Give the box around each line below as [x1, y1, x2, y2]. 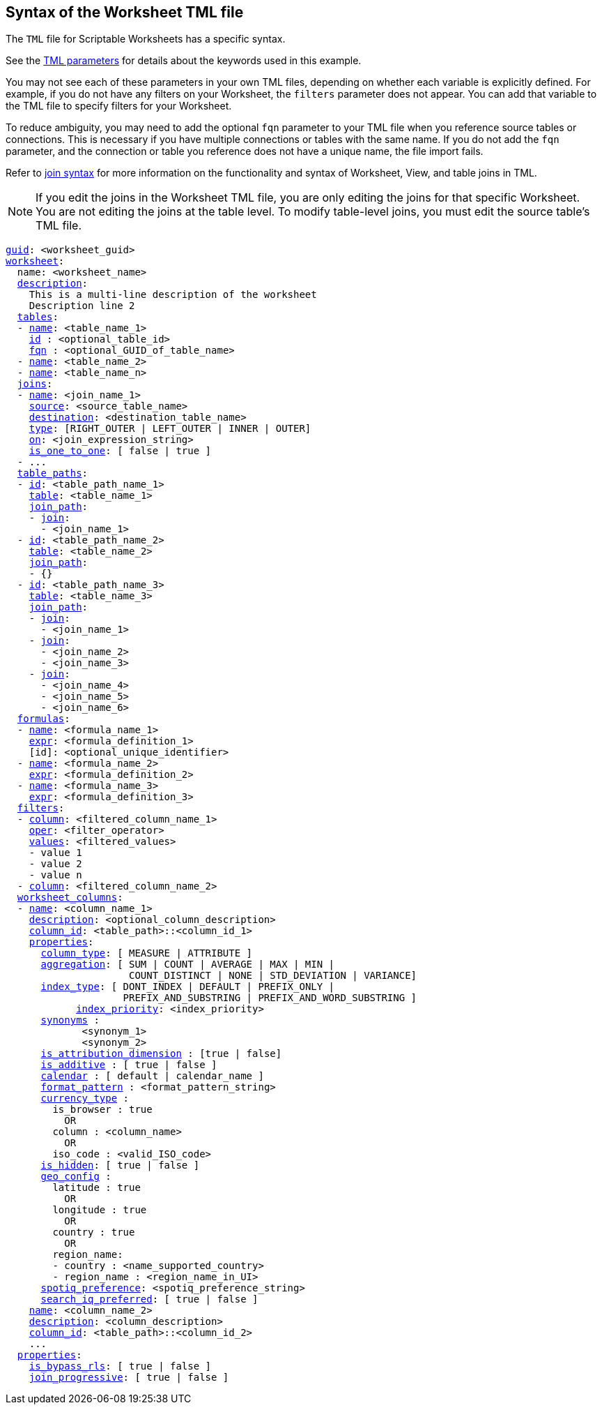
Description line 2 [29, 300, 135, 312]
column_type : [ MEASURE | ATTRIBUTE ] [40, 947, 253, 959]
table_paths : [17, 467, 88, 479]
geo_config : [40, 1171, 111, 1183]
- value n [29, 869, 82, 881]
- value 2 [29, 858, 82, 870]
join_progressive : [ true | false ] [29, 1372, 229, 1383]
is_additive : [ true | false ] [40, 1059, 217, 1071]
